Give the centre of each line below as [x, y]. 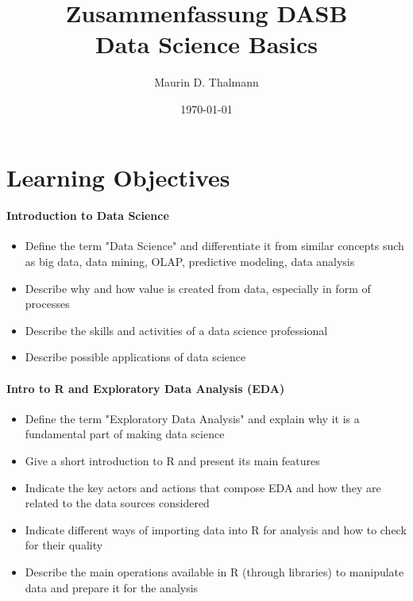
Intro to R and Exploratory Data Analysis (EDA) [146, 388]
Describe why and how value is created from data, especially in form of [198, 288]
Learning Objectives [118, 177]
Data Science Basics [206, 44]
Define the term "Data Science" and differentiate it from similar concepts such [214, 246]
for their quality [64, 545]
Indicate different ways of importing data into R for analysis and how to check [216, 529]
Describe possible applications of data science [135, 357]
